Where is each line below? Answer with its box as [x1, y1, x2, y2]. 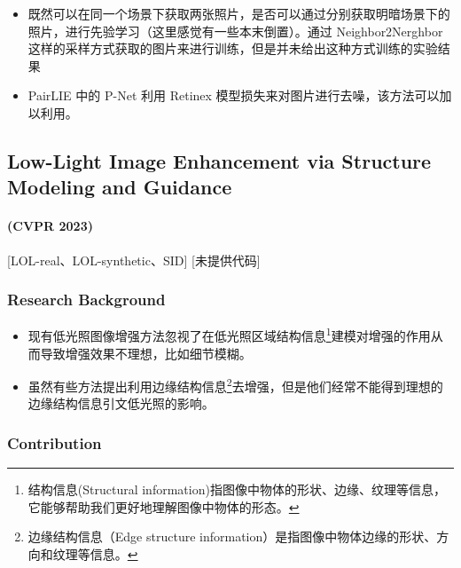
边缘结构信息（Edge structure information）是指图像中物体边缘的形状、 [27, 527, 437, 546]
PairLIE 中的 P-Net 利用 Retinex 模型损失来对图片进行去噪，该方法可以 [27, 86, 440, 105]
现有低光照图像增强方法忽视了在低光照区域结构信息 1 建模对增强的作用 [27, 324, 431, 344]
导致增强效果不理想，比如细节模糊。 [40, 343, 252, 362]
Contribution [7, 431, 102, 454]
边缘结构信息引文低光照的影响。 [27, 394, 215, 413]
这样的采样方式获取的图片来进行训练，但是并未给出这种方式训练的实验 [27, 39, 438, 58]
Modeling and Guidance [7, 173, 232, 201]
